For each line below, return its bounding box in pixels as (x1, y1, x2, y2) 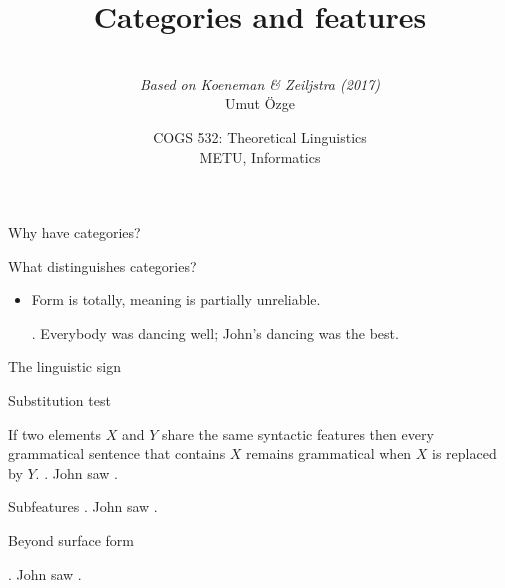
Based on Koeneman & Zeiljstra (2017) (139, 73, 381, 94)
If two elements (8, 423, 101, 444)
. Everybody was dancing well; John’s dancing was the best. (31, 322, 399, 343)
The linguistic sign (8, 356, 121, 377)
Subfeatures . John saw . (8, 496, 158, 517)
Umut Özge (225, 93, 295, 114)
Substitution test (8, 390, 111, 411)
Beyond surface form (8, 530, 134, 551)
